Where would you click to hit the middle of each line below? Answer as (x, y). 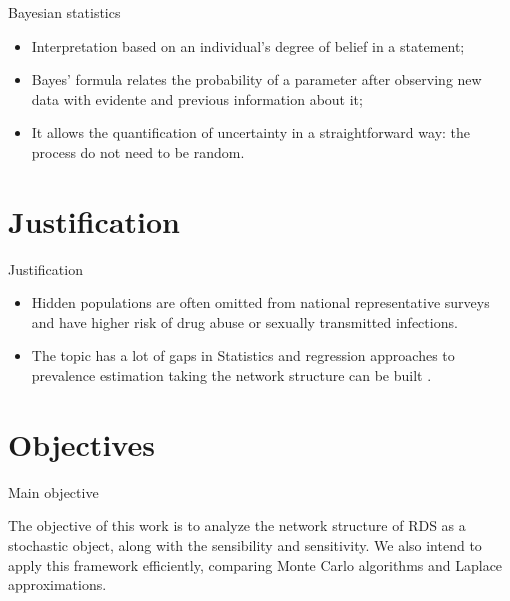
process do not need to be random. (138, 151)
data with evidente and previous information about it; (197, 98)
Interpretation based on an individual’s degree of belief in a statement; (248, 45)
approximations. (57, 584)
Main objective (53, 491)
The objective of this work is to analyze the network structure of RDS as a (237, 525)
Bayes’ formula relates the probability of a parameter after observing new (256, 79)
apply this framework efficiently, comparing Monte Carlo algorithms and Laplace (255, 564)
